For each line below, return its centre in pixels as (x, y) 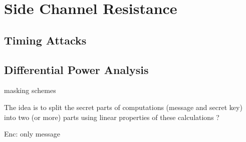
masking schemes (30, 90)
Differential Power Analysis (76, 69)
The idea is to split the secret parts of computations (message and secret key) (123, 107)
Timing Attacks (45, 40)
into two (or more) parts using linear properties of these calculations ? (112, 117)
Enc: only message (32, 134)
